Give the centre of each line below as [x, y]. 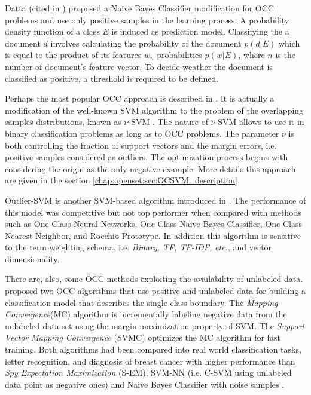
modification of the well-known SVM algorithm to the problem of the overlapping [154, 110]
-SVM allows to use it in [260, 122]
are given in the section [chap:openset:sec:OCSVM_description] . [122, 180]
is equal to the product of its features [73, 55]
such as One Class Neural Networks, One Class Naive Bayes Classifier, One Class [153, 224]
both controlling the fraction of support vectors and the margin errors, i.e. [141, 145]
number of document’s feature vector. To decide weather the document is [139, 66]
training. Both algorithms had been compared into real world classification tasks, [153, 349]
